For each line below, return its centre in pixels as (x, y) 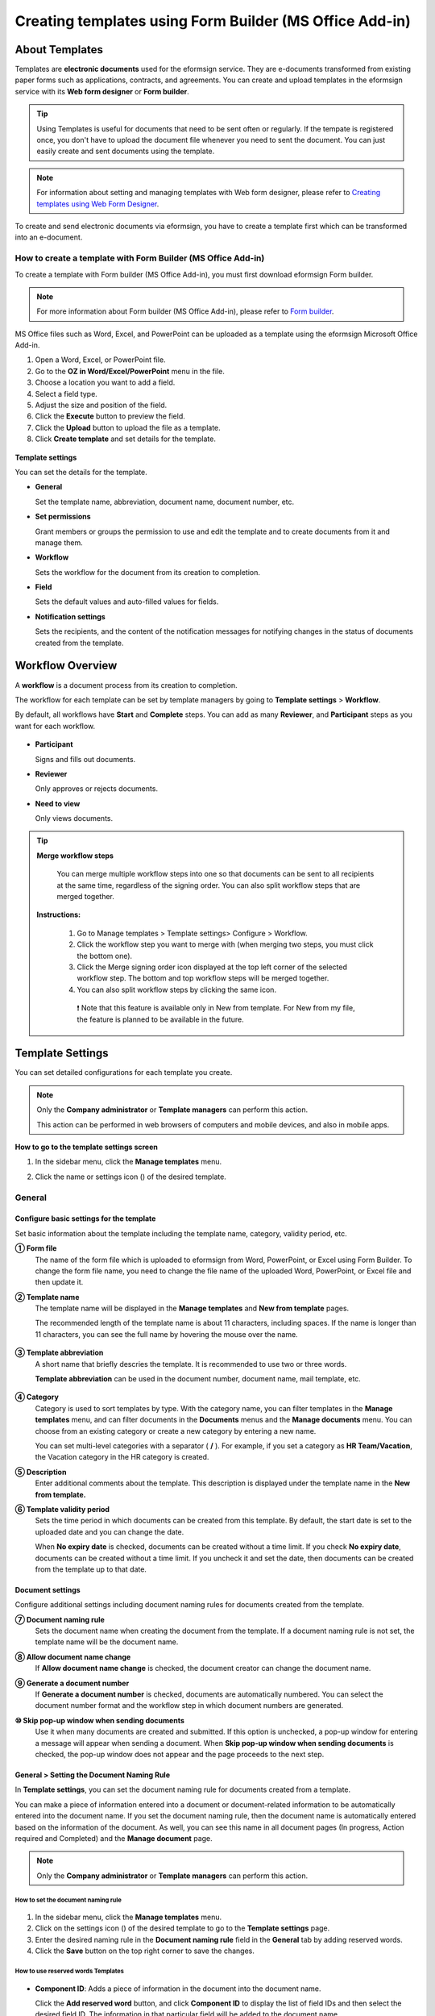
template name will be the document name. (107, 1642)
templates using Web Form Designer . (98, 204)
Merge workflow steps (75, 856)
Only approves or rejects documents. (97, 789)
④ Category (37, 1397)
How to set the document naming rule (68, 1900)
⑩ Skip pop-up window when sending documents (100, 1720)
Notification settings (70, 616)
